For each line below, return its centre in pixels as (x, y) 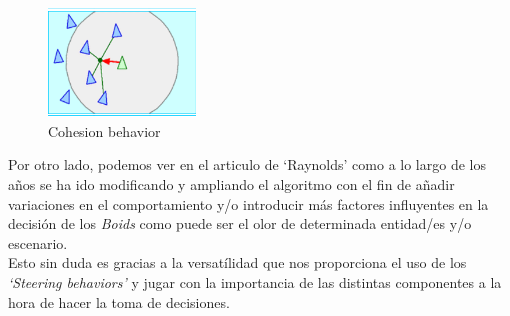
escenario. (38, 242)
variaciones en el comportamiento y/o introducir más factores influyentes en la (248, 203)
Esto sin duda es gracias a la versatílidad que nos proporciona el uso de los (237, 262)
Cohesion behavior (104, 130)
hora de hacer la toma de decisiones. (119, 301)
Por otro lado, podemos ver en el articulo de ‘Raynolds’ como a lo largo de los (247, 164)
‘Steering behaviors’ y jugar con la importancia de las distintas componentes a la (255, 281)
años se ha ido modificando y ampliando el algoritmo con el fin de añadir (231, 184)
